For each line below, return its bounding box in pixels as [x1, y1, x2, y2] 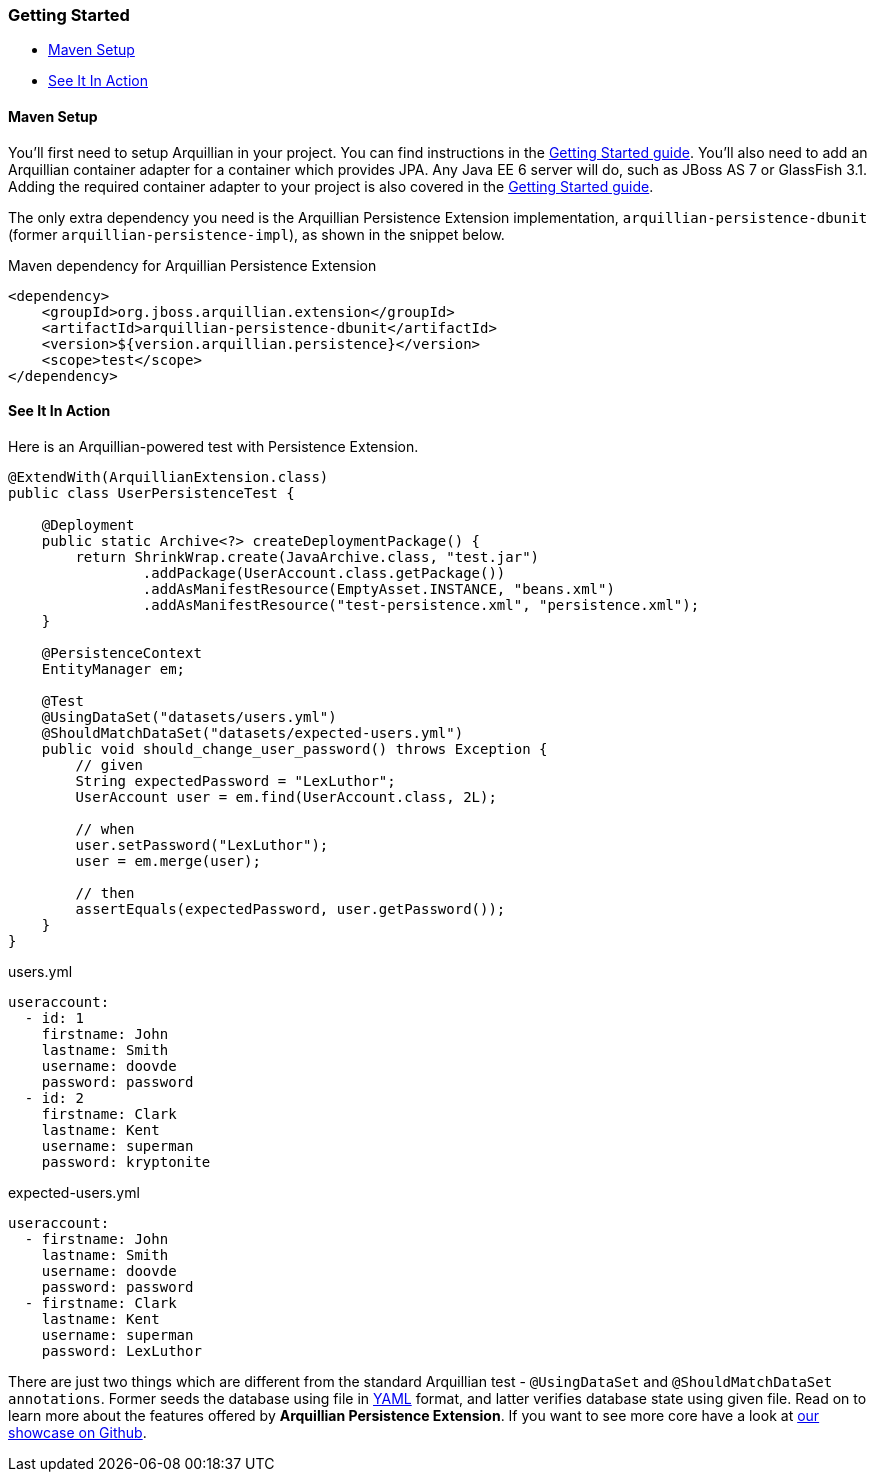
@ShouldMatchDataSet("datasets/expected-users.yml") [41, 724, 464, 741]
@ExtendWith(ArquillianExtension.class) [8, 468, 329, 485]
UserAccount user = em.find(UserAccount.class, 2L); [75, 788, 497, 805]
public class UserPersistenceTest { [8, 484, 295, 501]
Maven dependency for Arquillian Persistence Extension [8, 256, 377, 274]
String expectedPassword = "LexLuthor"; [75, 772, 396, 789]
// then [75, 884, 135, 901]
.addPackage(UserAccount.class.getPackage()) [142, 564, 506, 581]
